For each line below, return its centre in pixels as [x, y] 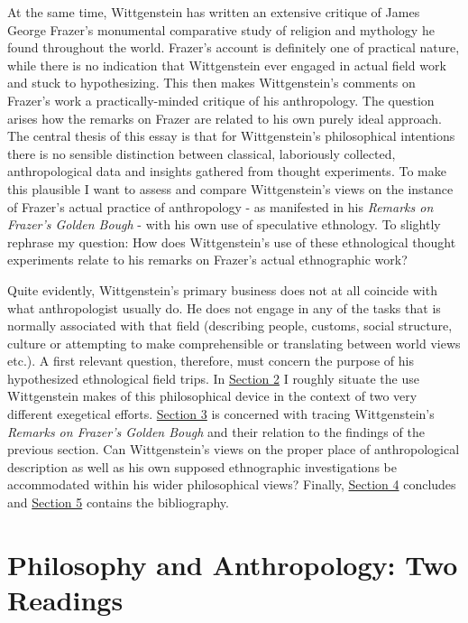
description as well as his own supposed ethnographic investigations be [202, 466]
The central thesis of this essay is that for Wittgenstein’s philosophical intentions [231, 136]
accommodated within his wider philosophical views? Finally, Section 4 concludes [232, 484]
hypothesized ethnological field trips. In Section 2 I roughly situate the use [213, 378]
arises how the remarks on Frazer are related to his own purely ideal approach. [225, 118]
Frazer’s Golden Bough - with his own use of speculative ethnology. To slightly [224, 224]
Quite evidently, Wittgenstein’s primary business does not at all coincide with [222, 289]
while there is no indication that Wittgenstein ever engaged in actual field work [227, 65]
